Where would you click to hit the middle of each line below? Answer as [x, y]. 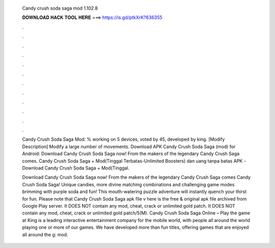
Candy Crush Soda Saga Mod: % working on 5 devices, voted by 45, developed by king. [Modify [123, 139]
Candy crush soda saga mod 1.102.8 [60, 8]
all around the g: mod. [45, 234]
